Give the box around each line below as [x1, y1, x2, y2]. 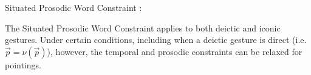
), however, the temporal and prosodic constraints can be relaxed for [47, 45, 302, 57]
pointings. [5, 58, 41, 71]
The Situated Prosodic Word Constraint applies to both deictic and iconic [5, 21, 281, 34]
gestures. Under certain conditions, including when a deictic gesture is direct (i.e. [5, 33, 307, 46]
